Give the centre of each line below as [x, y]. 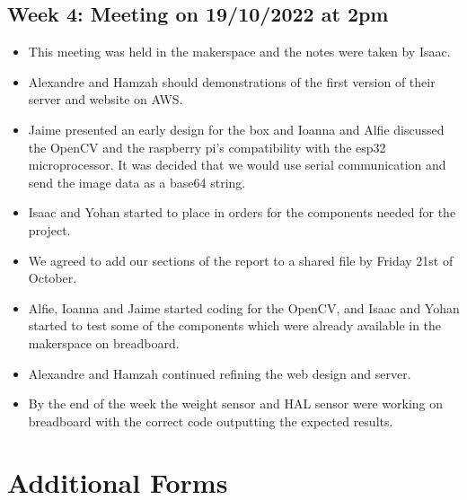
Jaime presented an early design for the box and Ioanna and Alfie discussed [236, 129]
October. [53, 278]
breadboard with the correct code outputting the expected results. [211, 421]
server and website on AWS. [106, 99]
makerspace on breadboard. [104, 342]
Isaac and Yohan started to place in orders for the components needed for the [242, 212]
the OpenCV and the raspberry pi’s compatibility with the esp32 [207, 147]
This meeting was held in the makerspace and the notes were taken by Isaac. [239, 52]
